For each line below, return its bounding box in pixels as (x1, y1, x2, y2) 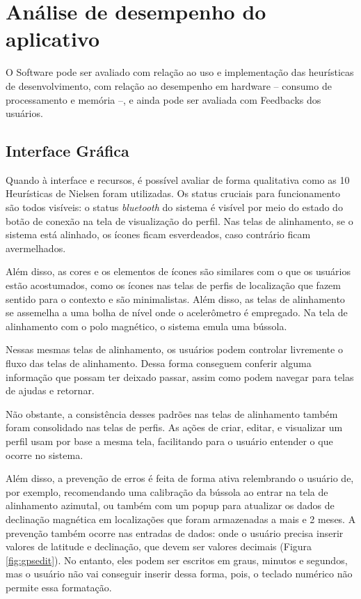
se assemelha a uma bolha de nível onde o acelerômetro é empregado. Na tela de (6, 305, 348, 320)
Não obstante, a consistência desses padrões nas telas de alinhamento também (6, 406, 338, 421)
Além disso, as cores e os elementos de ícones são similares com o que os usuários (6, 264, 351, 279)
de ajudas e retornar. (6, 383, 95, 398)
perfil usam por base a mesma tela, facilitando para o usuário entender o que (6, 433, 333, 448)
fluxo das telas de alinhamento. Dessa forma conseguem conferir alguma (6, 356, 312, 371)
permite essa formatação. (6, 579, 112, 594)
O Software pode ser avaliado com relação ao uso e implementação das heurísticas (6, 65, 354, 79)
